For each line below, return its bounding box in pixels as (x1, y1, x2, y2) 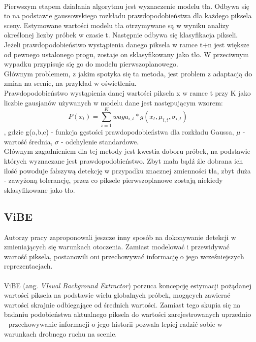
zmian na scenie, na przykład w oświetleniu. (4, 78, 137, 88)
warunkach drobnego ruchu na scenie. (4, 328, 117, 339)
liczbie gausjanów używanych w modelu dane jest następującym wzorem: (4, 97, 223, 107)
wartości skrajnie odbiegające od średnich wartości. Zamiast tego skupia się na (4, 299, 241, 309)
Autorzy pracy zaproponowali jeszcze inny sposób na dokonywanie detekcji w (4, 232, 236, 242)
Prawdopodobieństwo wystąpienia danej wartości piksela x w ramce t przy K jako (4, 87, 251, 98)
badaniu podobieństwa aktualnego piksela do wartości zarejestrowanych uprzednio (4, 309, 251, 319)
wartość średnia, (4, 136, 53, 146)
